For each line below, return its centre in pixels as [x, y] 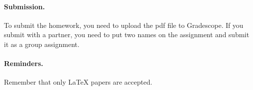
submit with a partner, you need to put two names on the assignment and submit [127, 34]
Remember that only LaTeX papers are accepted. [78, 82]
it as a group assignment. [42, 44]
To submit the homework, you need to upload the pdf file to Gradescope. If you [124, 25]
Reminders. [24, 63]
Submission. [25, 6]
